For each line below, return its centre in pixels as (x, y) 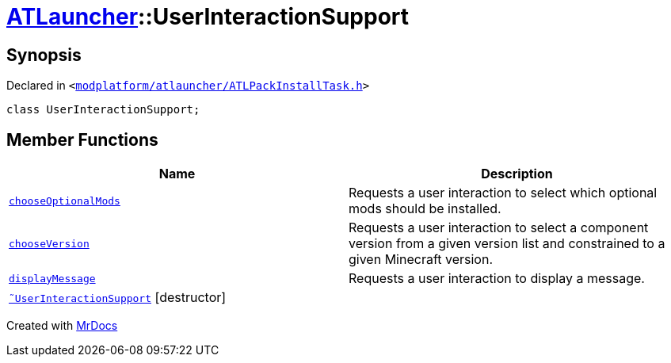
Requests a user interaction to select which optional (503, 193)
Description (517, 174)
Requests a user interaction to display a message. (497, 279)
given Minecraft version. (421, 260)
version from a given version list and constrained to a (507, 244)
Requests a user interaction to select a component (499, 228)
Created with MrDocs (62, 326)
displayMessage (52, 278)
